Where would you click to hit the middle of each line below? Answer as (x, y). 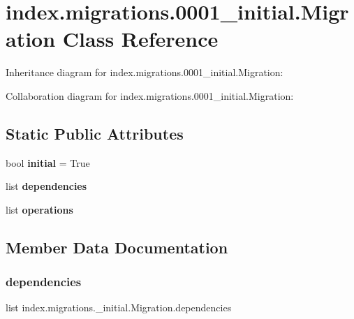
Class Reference (140, 39)
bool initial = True (48, 162)
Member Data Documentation (117, 247)
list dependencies (46, 186)
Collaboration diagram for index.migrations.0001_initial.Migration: (150, 95)
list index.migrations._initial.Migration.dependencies (119, 307)
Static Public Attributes (95, 133)
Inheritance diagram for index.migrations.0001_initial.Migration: (145, 72)
